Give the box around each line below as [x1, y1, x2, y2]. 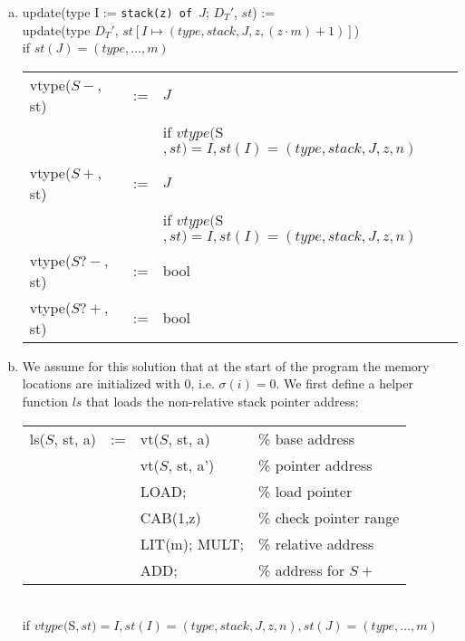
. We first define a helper [276, 374, 413, 393]
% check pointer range [258, 506, 400, 528]
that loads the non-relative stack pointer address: [86, 392, 359, 411]
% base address [258, 427, 355, 449]
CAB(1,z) [140, 506, 201, 528]
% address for [258, 559, 344, 580]
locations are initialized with [22, 374, 180, 393]
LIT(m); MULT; [140, 532, 245, 554]
